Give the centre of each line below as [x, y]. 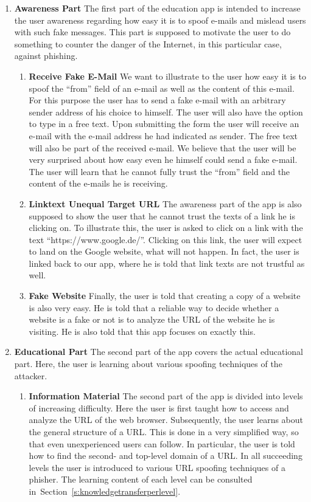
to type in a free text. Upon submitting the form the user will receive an [164, 124]
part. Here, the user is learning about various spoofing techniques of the [148, 364]
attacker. [31, 375]
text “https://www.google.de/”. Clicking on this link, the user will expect [166, 239]
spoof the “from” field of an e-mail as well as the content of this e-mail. [162, 88]
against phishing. [46, 56]
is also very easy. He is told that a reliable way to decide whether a [154, 307]
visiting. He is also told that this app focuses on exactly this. [142, 331]
